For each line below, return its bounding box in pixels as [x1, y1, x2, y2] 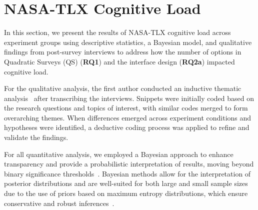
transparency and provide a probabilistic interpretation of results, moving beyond [4, 158, 254, 169]
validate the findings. [4, 132, 68, 142]
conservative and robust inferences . [4, 197, 114, 208]
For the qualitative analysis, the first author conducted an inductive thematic [4, 83, 241, 93]
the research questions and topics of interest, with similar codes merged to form [4, 102, 248, 113]
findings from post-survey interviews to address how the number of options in [4, 46, 241, 57]
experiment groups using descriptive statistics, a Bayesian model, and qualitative [4, 36, 252, 47]
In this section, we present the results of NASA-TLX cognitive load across [4, 27, 231, 37]
